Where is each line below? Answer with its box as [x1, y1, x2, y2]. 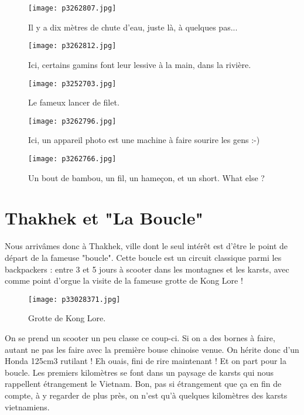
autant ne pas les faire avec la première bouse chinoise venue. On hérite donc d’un [5, 343, 299, 355]
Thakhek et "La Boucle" [5, 206, 203, 230]
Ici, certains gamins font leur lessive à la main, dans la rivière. [28, 58, 251, 70]
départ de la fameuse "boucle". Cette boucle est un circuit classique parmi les [5, 251, 282, 263]
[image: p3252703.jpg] [28, 79, 117, 88]
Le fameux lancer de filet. [28, 96, 119, 108]
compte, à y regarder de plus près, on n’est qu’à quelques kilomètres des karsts [5, 389, 288, 401]
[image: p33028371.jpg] [28, 295, 121, 304]
